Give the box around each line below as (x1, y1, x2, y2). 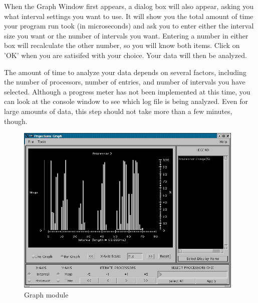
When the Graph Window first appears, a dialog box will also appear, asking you (4, 1, 254, 11)
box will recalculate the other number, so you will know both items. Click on (4, 40, 240, 50)
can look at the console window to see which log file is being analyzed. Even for (4, 96, 248, 106)
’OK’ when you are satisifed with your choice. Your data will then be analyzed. (4, 49, 247, 60)
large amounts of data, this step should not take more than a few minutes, (4, 105, 232, 116)
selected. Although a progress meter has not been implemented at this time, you (4, 86, 250, 96)
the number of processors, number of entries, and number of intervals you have (4, 76, 245, 87)
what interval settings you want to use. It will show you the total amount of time (4, 10, 253, 21)
